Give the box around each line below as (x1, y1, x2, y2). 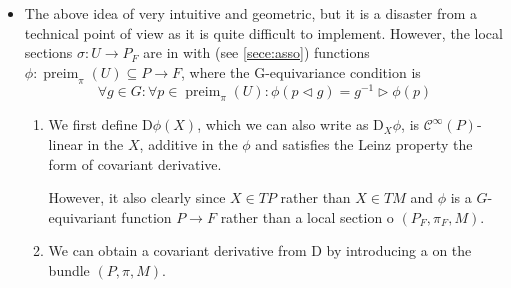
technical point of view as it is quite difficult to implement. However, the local (24, 22, 503, 43)
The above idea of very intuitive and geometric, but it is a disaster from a (24, 3, 478, 23)
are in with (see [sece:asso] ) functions (143, 42, 370, 63)
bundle (48, 260, 90, 281)
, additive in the (139, 134, 238, 155)
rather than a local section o (220, 206, 394, 227)
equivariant (48, 206, 117, 227)
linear (48, 134, 83, 155)
